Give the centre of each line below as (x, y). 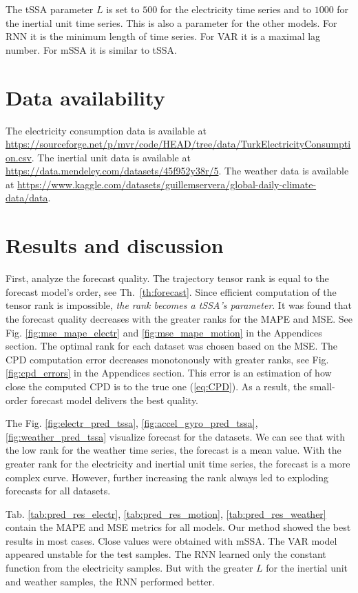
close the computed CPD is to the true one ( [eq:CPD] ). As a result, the (156, 386)
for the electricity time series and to (236, 9)
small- (323, 386)
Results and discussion (115, 245)
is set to (123, 9)
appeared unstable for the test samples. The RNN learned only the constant (166, 554)
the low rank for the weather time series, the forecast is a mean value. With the (173, 450)
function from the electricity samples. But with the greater (129, 568)
